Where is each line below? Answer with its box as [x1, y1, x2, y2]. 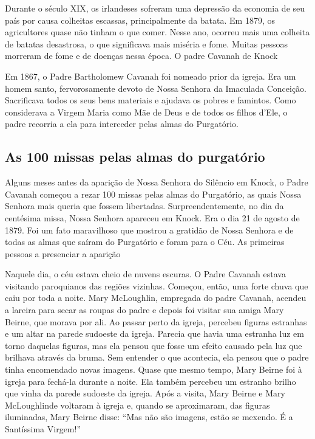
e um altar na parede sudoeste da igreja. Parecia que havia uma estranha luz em [5, 327, 304, 340]
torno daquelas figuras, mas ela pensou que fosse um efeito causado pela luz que [5, 339, 302, 351]
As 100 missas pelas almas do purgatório [5, 147, 265, 166]
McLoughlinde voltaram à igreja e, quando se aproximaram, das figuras [5, 398, 270, 411]
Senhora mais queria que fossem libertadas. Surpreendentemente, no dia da [5, 199, 284, 212]
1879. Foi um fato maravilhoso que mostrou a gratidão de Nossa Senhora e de [5, 223, 294, 236]
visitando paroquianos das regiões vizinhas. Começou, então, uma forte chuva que [5, 279, 308, 292]
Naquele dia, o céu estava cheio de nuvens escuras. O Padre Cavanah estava [5, 268, 286, 280]
